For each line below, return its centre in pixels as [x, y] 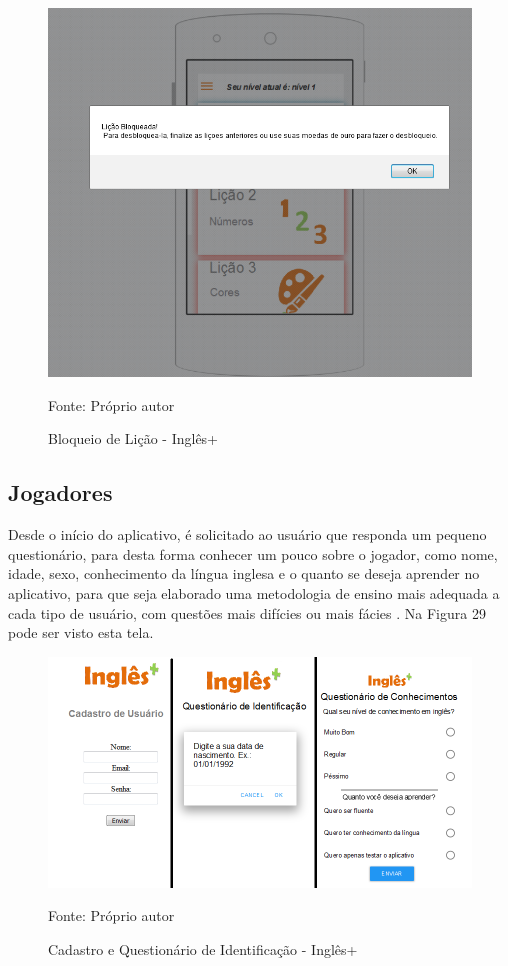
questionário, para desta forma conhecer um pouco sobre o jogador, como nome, [253, 553]
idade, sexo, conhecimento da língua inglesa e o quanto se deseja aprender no [244, 573]
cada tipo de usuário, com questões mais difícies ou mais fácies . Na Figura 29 [247, 612]
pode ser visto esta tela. [81, 632]
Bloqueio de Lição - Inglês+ [133, 438]
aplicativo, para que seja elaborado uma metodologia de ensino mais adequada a [254, 592]
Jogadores [60, 492]
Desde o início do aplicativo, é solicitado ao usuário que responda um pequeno [247, 534]
